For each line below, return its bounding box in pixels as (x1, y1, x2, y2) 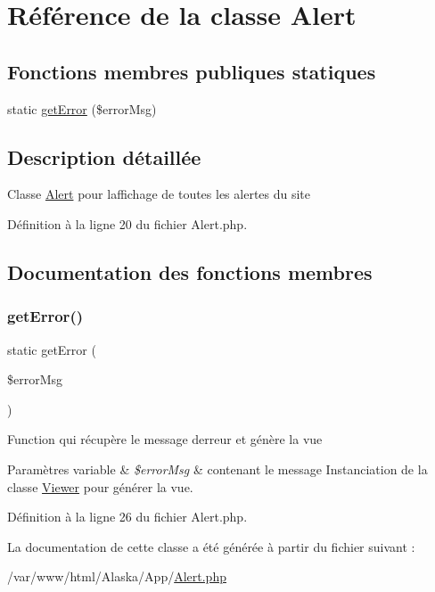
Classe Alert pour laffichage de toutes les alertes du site (7, 185, 311, 203)
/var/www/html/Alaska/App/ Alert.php (7, 567, 226, 586)
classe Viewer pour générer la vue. (7, 477, 193, 496)
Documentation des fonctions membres (7, 258, 373, 285)
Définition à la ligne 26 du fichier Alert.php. (7, 507, 248, 526)
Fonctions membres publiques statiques (7, 57, 376, 85)
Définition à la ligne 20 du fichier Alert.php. (7, 214, 248, 233)
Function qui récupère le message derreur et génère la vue (7, 430, 323, 448)
